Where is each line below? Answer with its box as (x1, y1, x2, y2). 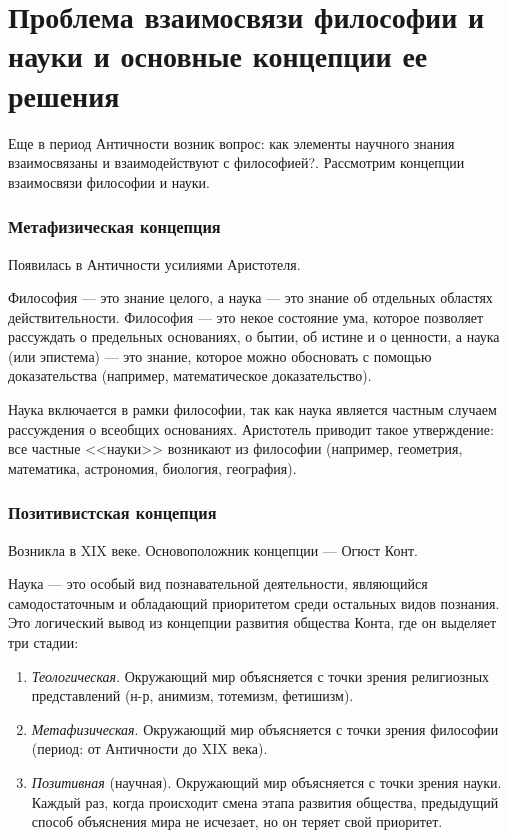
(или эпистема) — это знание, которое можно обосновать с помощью (8, 345, 432, 366)
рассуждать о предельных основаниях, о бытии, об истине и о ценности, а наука (8, 326, 500, 347)
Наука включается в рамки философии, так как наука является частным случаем (8, 399, 497, 420)
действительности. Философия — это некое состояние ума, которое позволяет (8, 306, 484, 327)
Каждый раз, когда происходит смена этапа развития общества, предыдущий (31, 791, 499, 812)
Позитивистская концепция (8, 500, 217, 525)
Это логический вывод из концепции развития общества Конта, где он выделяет (8, 612, 496, 633)
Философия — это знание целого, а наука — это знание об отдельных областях (8, 287, 493, 308)
